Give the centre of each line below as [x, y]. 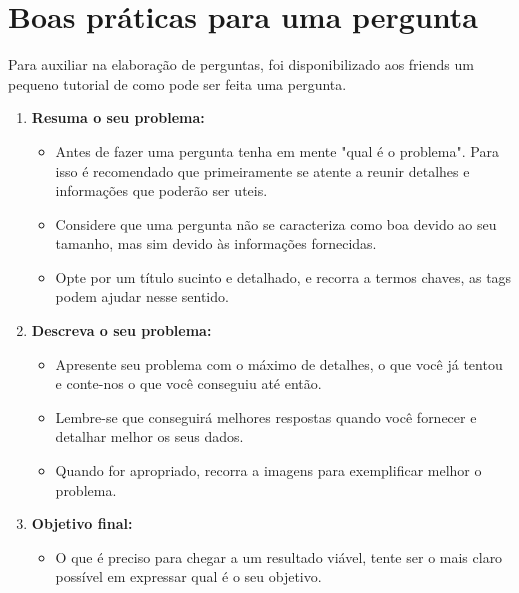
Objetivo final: [82, 523]
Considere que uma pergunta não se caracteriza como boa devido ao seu [276, 223]
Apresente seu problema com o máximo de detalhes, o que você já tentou [279, 363]
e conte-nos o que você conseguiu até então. [188, 383]
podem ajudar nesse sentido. [142, 296]
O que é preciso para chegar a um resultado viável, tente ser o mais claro [279, 556]
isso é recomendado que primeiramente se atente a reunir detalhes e [262, 170]
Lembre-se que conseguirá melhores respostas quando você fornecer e [266, 416]
